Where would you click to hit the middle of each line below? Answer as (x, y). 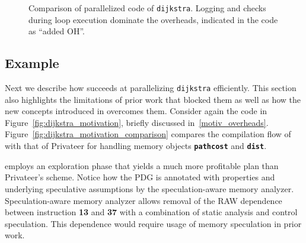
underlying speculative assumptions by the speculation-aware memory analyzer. (149, 188)
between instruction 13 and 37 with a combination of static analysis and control (151, 212)
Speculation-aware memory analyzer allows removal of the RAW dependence (144, 200)
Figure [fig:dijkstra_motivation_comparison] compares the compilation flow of (148, 134)
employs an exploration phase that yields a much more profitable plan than (142, 165)
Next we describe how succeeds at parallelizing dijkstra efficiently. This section (151, 88)
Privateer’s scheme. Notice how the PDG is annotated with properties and (140, 177)
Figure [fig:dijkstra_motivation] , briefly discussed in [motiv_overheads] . (137, 122)
